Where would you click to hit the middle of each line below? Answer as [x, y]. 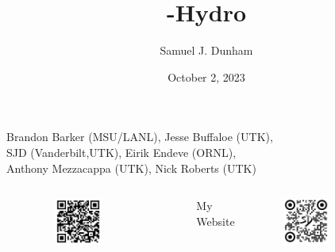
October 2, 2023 [206, 76]
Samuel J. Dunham [206, 50]
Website [216, 221]
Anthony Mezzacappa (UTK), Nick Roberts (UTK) [131, 168]
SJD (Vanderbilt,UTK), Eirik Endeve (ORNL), [121, 152]
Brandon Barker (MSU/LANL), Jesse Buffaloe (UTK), [140, 137]
